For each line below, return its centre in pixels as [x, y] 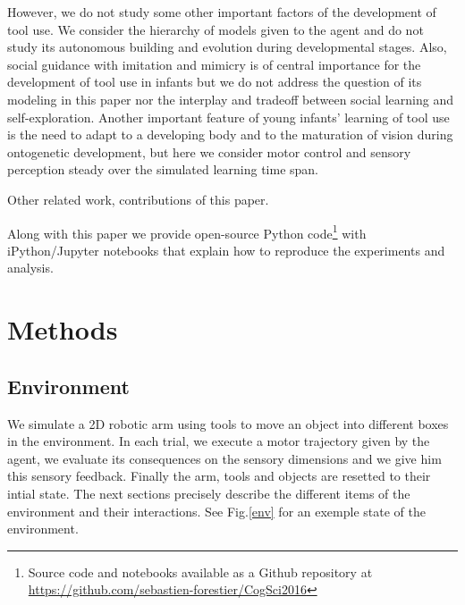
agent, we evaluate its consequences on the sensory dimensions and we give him [224, 458]
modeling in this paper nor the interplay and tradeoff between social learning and [230, 99]
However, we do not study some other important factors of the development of [222, 12]
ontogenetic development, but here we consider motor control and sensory [209, 151]
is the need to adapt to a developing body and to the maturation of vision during [230, 134]
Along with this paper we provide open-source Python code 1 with [187, 231]
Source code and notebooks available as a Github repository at [200, 571]
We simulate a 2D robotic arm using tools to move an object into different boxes [228, 423]
